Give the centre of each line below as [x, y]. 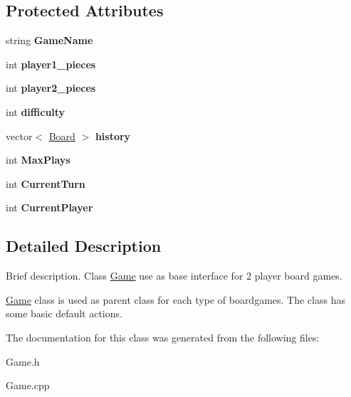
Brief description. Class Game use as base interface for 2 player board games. [174, 276]
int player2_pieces [51, 88]
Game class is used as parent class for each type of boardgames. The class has [175, 299]
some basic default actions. [64, 313]
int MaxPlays [38, 160]
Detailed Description [84, 246]
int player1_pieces [51, 64]
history [113, 136]
